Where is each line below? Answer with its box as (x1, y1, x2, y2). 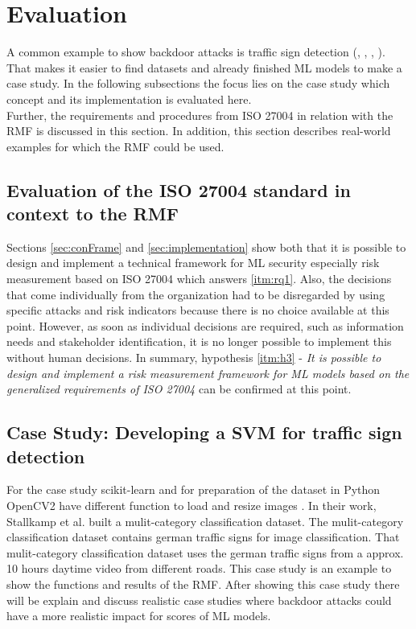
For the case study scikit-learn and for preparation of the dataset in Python (6, 481, 381, 498)
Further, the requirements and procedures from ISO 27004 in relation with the (6, 106, 393, 123)
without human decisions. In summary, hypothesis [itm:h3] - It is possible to (6, 349, 381, 366)
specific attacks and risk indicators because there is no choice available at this (6, 302, 389, 319)
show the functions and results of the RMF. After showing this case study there (6, 575, 400, 592)
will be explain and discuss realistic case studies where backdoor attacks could (6, 591, 392, 608)
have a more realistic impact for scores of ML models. (6, 607, 271, 624)
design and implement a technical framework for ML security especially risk (6, 254, 380, 271)
